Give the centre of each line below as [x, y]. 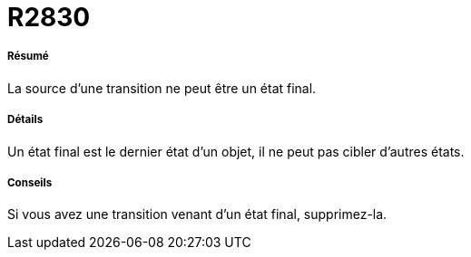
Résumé [28, 57]
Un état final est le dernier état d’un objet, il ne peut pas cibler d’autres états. [236, 151]
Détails [25, 120]
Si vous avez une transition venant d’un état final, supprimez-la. [197, 214]
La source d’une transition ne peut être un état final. [162, 88]
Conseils [30, 182]
